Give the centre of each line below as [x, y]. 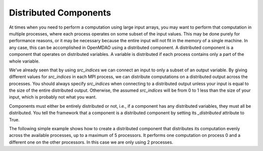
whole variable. [24, 61]
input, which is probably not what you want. [53, 97]
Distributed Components [60, 13]
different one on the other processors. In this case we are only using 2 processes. [91, 142]
